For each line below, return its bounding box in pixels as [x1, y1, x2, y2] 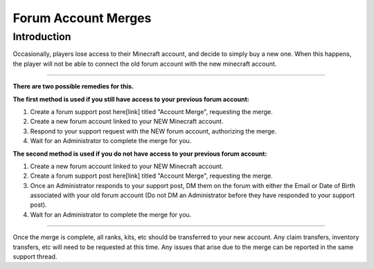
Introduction [12, 30, 71, 43]
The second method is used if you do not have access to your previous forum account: [12, 149, 267, 158]
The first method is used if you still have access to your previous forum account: [12, 95, 249, 103]
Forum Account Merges [12, 10, 152, 26]
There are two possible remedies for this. [12, 82, 134, 91]
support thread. [12, 252, 57, 261]
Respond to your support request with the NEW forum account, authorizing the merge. [30, 127, 277, 135]
